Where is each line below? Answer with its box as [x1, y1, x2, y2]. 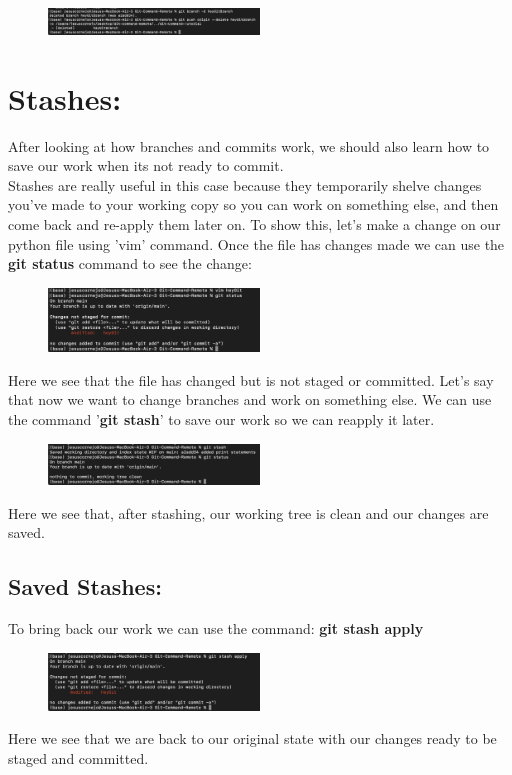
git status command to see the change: [8, 253, 252, 274]
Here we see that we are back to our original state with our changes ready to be [8, 728, 497, 749]
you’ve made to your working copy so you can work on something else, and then [8, 194, 499, 215]
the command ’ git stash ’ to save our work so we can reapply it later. [8, 408, 435, 429]
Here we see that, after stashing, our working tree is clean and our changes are [8, 502, 489, 523]
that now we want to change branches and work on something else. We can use [8, 389, 492, 410]
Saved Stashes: [8, 571, 162, 602]
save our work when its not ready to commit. [8, 155, 284, 176]
